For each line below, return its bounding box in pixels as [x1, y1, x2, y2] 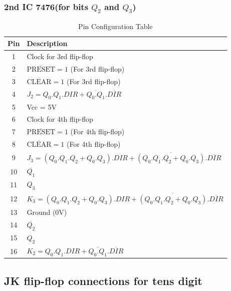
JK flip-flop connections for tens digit [4, 272, 202, 288]
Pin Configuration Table [78, 21, 153, 31]
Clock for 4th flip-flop [27, 114, 93, 124]
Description [27, 38, 68, 49]
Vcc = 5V [27, 101, 57, 112]
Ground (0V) [27, 206, 67, 217]
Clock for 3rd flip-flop [27, 51, 93, 61]
